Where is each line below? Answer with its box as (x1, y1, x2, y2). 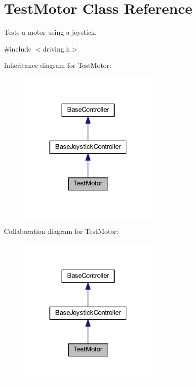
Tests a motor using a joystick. (4, 27, 97, 37)
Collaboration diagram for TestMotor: (4, 225, 119, 236)
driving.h (42, 43, 70, 54)
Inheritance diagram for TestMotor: (4, 60, 112, 70)
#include (4, 43, 32, 54)
